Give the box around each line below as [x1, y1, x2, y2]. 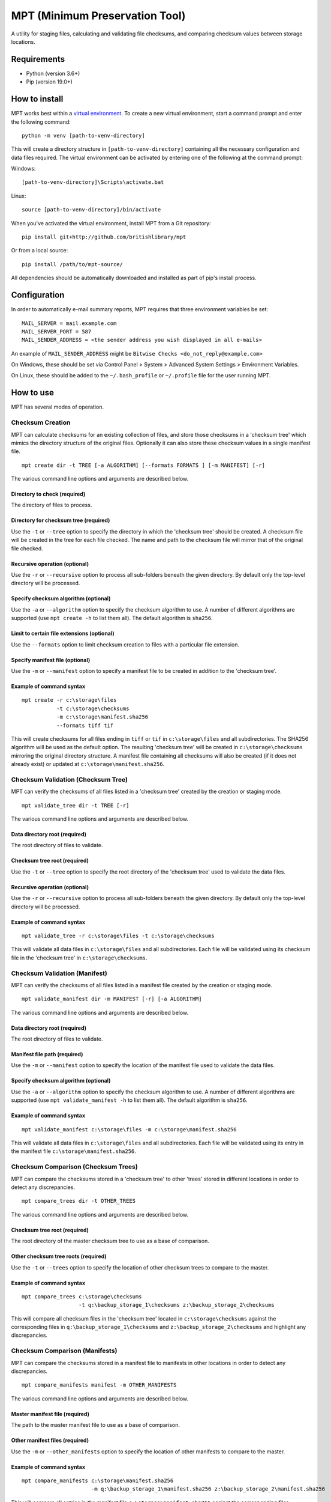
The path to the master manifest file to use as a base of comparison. [11, 1421, 180, 1429]
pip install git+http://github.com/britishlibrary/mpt [22, 234, 186, 240]
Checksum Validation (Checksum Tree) [11, 775, 128, 783]
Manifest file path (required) [11, 1051, 83, 1058]
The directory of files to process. [11, 502, 92, 509]
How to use [11, 388, 54, 398]
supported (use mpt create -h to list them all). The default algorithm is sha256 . [11, 615, 213, 622]
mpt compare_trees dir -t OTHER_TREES [22, 1197, 136, 1205]
